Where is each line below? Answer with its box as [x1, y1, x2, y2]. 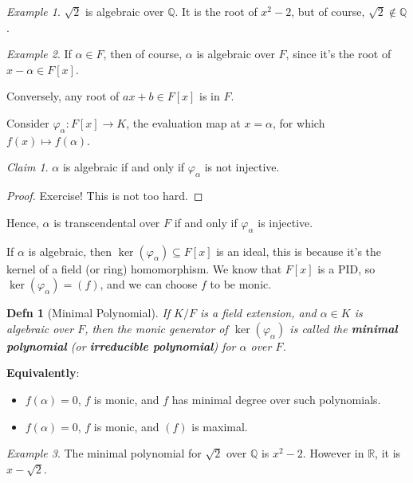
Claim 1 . [6, 159, 49, 175]
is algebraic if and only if [62, 159, 185, 175]
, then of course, [103, 45, 183, 62]
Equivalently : [6, 364, 80, 381]
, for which [273, 114, 325, 131]
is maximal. [191, 418, 248, 434]
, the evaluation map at [126, 114, 241, 131]
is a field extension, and [200, 304, 317, 321]
